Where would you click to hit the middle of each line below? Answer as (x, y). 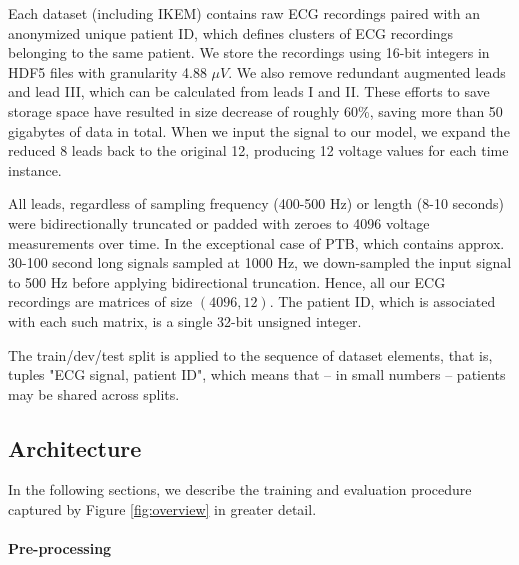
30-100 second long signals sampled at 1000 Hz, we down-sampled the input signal (260, 262)
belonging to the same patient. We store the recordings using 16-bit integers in (249, 52)
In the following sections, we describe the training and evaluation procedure (240, 489)
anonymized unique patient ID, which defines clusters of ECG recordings (231, 32)
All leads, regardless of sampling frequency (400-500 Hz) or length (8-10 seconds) (256, 203)
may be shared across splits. (94, 393)
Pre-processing (60, 548)
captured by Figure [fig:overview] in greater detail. (162, 509)
